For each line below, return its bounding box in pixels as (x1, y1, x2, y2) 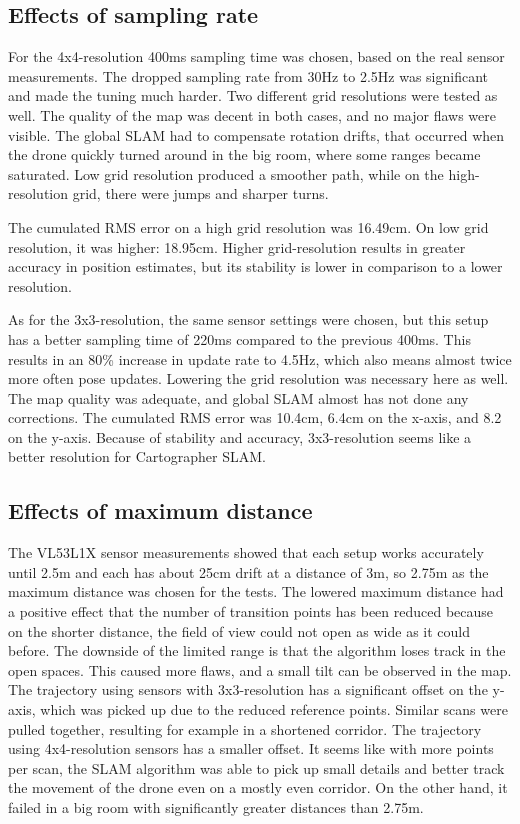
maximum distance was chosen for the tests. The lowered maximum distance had (8, 581, 504, 602)
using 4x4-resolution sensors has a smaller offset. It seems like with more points (8, 738, 494, 759)
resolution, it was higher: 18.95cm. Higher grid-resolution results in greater (8, 236, 466, 257)
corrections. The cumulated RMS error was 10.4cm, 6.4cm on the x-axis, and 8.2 (8, 407, 502, 428)
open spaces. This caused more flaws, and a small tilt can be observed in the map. (8, 659, 512, 680)
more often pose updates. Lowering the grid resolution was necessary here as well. (8, 368, 509, 389)
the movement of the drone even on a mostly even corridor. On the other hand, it (8, 777, 508, 798)
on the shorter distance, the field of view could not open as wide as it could (8, 620, 470, 641)
